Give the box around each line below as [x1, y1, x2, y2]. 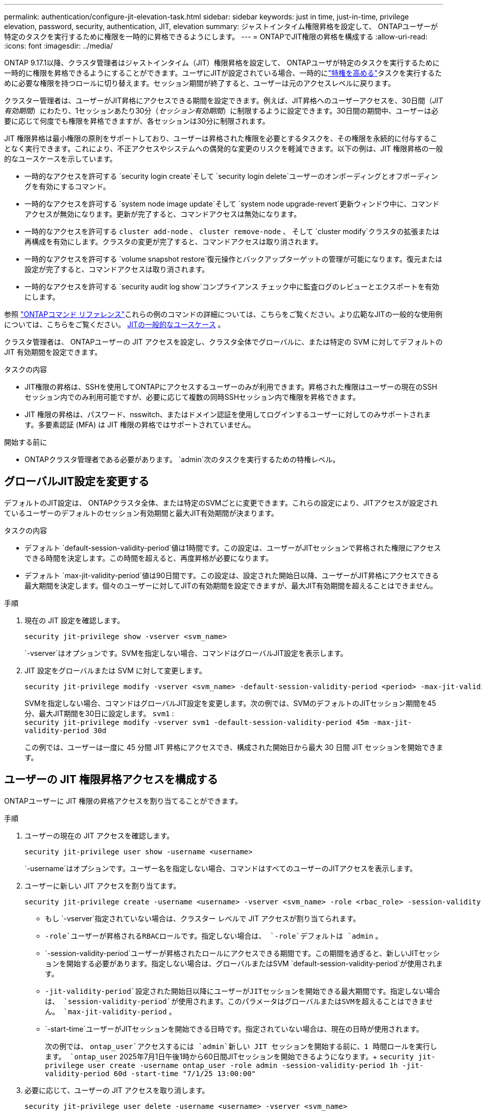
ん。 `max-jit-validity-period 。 [45, 1007, 176, 1016]
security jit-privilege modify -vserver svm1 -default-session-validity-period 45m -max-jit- [25, 718, 412, 726]
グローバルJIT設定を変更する [4, 475, 149, 488]
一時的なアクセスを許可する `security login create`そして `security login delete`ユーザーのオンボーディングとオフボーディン [25, 172, 438, 180]
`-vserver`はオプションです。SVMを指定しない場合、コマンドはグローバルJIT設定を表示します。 [25, 648, 348, 657]
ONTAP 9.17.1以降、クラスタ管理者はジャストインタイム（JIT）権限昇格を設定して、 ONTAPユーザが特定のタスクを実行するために [4, 58, 440, 67]
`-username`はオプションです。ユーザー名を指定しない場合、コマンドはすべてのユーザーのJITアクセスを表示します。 [25, 863, 417, 873]
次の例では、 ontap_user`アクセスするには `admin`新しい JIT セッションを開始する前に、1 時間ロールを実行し [45, 1041, 437, 1051]
